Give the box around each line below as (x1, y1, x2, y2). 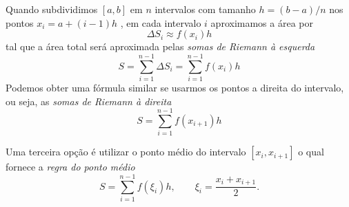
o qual (298, 144, 324, 159)
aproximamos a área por (210, 15, 313, 30)
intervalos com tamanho (154, 2, 256, 16)
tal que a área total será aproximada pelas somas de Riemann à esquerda (6, 39, 315, 54)
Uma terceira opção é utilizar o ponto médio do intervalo (6, 144, 246, 159)
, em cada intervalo (120, 15, 201, 30)
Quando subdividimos (6, 2, 98, 16)
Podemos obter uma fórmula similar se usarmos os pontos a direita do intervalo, (6, 80, 344, 94)
